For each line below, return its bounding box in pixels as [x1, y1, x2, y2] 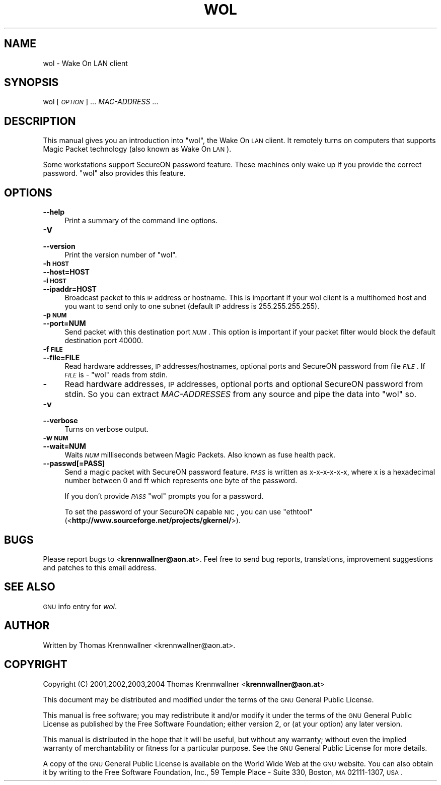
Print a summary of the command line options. [64, 216, 218, 225]
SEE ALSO [4, 580, 55, 594]
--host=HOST [43, 268, 90, 277]
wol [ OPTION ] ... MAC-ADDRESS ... [43, 97, 159, 106]
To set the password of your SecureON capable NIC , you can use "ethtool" [64, 507, 313, 516]
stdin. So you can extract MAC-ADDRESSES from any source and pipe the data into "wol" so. [64, 389, 417, 400]
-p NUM [43, 310, 67, 319]
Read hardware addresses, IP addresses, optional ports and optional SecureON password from [64, 379, 423, 389]
